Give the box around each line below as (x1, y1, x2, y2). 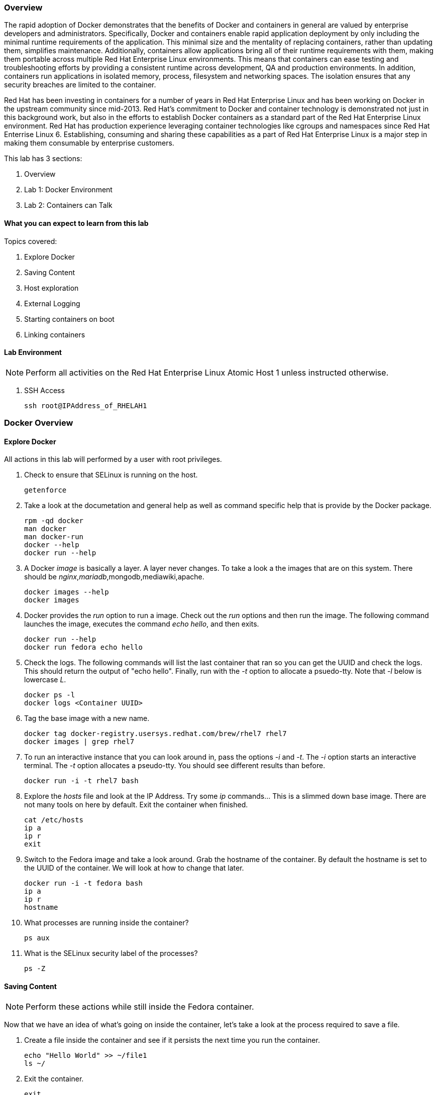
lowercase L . (24, 675, 66, 684)
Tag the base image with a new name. (24, 714, 150, 723)
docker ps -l (24, 691, 75, 699)
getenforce (24, 486, 67, 495)
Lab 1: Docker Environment (24, 185, 113, 194)
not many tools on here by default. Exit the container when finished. (24, 800, 248, 809)
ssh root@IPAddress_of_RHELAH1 (24, 401, 147, 410)
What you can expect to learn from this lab (4, 218, 149, 227)
